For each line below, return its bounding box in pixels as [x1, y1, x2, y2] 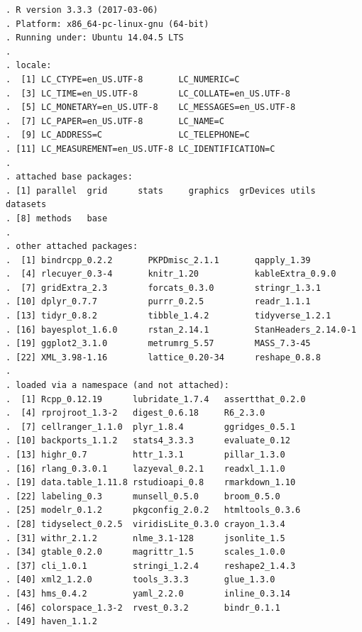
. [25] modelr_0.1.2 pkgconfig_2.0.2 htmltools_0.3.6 [6, 505, 301, 516]
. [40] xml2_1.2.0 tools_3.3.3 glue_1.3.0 [6, 575, 275, 585]
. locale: [6, 60, 52, 71]
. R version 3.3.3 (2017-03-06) [6, 5, 158, 15]
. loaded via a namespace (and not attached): [6, 380, 229, 391]
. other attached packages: [6, 241, 138, 252]
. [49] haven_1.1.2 [6, 616, 97, 627]
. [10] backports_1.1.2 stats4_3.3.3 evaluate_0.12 [6, 436, 290, 446]
